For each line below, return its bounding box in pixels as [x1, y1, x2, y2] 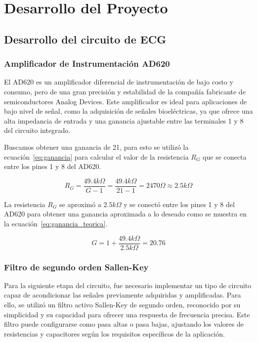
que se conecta [203, 151, 247, 162]
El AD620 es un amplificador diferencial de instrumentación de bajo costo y [4, 77, 233, 87]
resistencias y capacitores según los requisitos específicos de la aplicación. [4, 328, 225, 339]
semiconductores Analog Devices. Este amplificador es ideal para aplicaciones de [4, 96, 247, 106]
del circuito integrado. [4, 125, 71, 135]
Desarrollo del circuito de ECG [4, 31, 167, 46]
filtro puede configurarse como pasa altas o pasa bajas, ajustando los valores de [4, 319, 244, 329]
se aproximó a [59, 199, 101, 209]
